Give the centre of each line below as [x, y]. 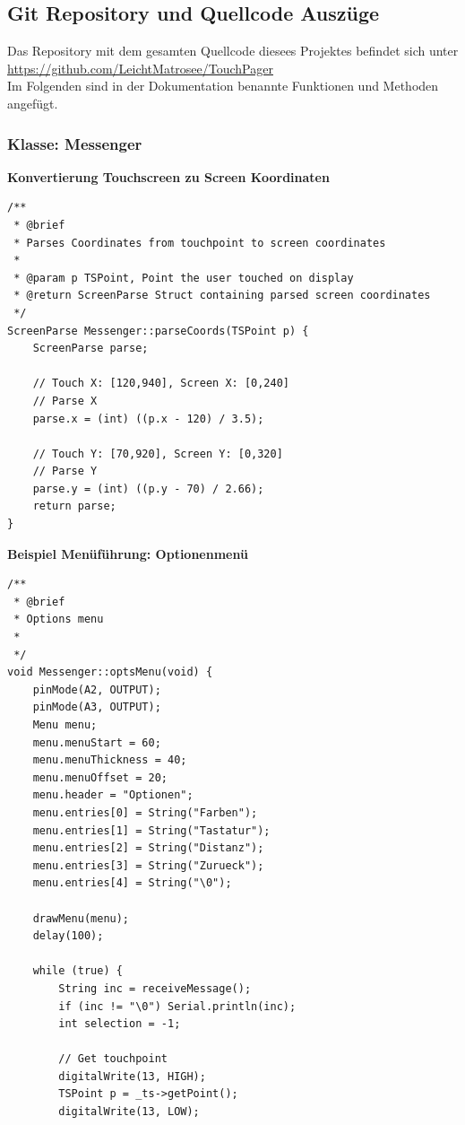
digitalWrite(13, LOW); [129, 1112]
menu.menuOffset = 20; [100, 777]
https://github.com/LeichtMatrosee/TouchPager [140, 68]
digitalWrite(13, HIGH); [132, 1076]
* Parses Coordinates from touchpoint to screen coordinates [200, 243]
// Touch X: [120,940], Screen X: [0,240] [161, 384]
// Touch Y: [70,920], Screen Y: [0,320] [158, 453]
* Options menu [59, 619]
